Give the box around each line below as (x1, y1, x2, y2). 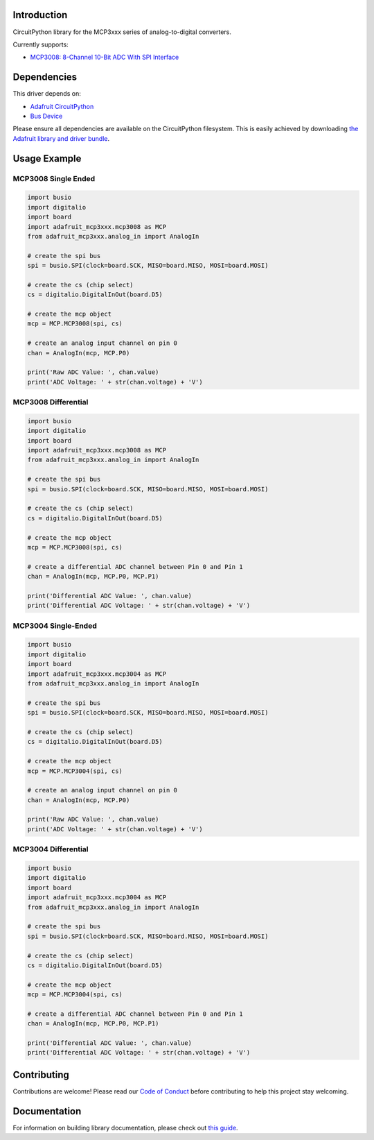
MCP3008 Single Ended (12, 173, 96, 183)
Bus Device (30, 112, 63, 120)
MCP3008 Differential (12, 398, 89, 407)
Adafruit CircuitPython (30, 102, 94, 110)
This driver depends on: (12, 90, 81, 98)
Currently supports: (12, 40, 69, 49)
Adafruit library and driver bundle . (12, 134, 110, 142)
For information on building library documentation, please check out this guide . (12, 1123, 238, 1132)
